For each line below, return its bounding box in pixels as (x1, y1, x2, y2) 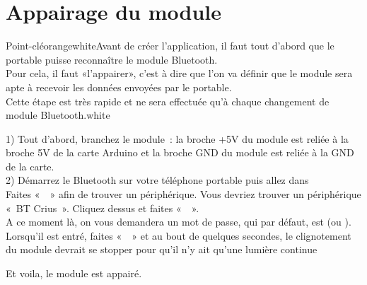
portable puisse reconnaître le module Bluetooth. (6, 52, 218, 66)
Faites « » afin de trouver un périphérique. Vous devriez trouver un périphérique (6, 187, 361, 202)
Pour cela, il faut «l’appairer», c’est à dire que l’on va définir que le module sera (6, 66, 353, 81)
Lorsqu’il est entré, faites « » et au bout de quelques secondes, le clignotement (6, 228, 351, 243)
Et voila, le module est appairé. (6, 266, 142, 281)
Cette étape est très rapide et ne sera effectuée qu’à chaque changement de (6, 93, 330, 108)
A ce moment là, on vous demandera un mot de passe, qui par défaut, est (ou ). (6, 214, 351, 229)
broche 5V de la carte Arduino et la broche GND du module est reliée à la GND (6, 145, 354, 160)
